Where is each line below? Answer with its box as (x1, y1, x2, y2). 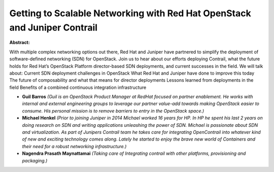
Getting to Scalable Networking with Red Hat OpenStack (9, 8, 251, 19)
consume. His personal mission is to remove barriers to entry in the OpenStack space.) (22, 108, 204, 114)
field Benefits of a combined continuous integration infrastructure (9, 84, 147, 90)
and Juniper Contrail (9, 22, 98, 33)
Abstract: (9, 40, 30, 46)
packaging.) (22, 157, 48, 163)
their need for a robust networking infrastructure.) (22, 143, 127, 149)
